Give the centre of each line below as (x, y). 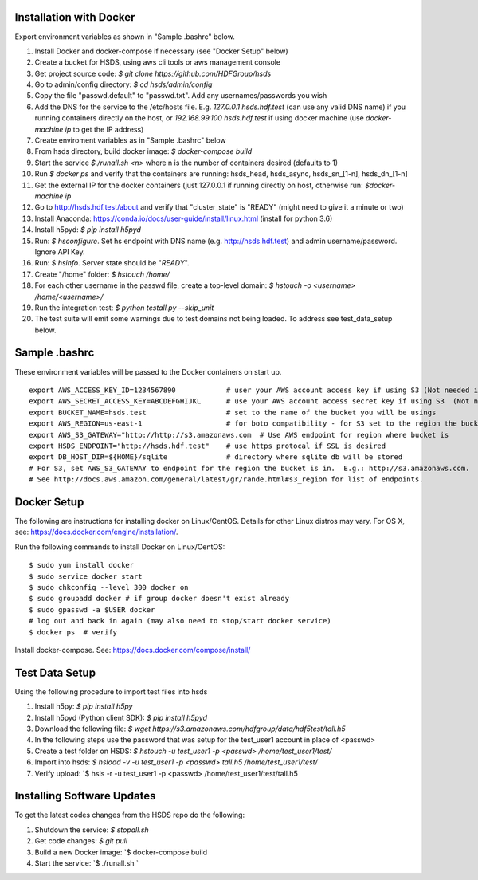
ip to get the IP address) (104, 129)
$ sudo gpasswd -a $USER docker (92, 609)
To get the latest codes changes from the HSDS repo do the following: (130, 815)
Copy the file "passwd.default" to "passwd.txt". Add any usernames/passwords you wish (181, 96)
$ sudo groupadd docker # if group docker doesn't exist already (159, 599)
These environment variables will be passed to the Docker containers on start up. (148, 371)
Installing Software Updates (85, 796)
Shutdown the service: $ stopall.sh (92, 830)
